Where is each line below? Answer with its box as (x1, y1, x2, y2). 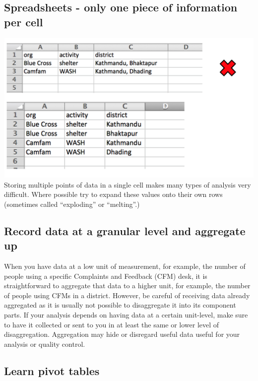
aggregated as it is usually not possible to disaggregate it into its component (4, 300, 236, 310)
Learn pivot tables (4, 363, 100, 378)
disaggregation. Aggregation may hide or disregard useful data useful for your (4, 329, 240, 339)
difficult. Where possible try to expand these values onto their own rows (4, 189, 223, 199)
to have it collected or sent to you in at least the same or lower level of (4, 319, 219, 329)
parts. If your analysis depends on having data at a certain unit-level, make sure (4, 310, 248, 320)
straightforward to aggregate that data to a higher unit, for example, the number (4, 280, 251, 291)
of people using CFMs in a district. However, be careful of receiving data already (4, 290, 250, 300)
